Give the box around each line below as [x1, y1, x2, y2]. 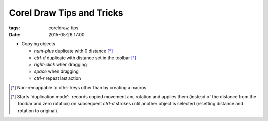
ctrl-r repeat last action [34, 75, 81, 81]
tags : [9, 25, 20, 31]
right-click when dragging [34, 61, 87, 67]
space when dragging [34, 68, 79, 74]
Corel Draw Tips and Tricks [9, 7, 124, 18]
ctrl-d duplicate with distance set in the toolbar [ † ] [34, 55, 136, 60]
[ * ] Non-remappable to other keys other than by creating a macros [10, 84, 147, 90]
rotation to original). [18, 107, 59, 114]
